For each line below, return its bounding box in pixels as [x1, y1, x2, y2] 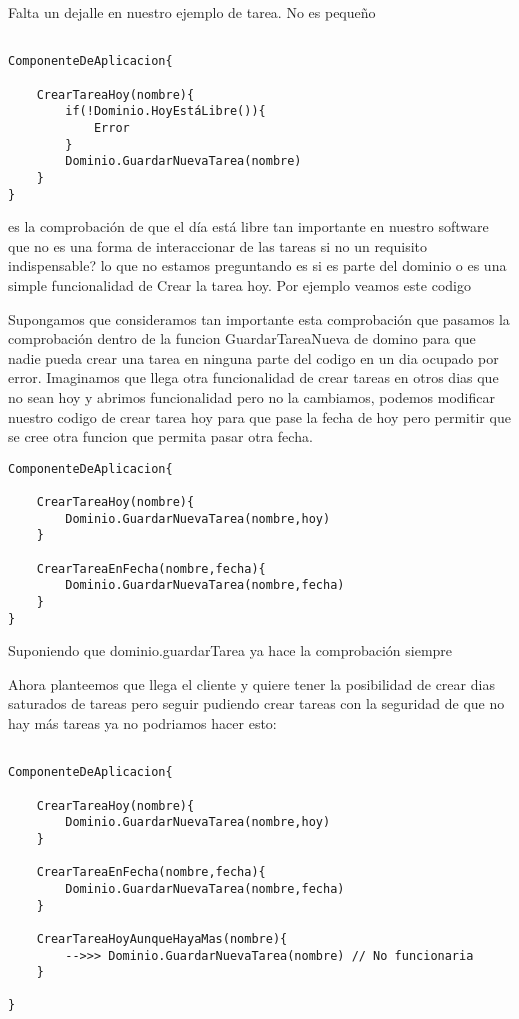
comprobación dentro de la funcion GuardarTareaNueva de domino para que [8, 328, 476, 349]
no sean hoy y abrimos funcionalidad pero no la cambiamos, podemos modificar [8, 386, 495, 407]
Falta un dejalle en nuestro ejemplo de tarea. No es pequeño [8, 2, 376, 22]
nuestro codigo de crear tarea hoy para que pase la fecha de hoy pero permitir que [8, 406, 511, 427]
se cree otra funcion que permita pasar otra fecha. [8, 426, 313, 447]
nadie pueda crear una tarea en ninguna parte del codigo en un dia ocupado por [8, 347, 499, 368]
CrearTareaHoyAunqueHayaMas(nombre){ [36, 931, 288, 946]
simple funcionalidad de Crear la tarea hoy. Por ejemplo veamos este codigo [8, 274, 471, 295]
